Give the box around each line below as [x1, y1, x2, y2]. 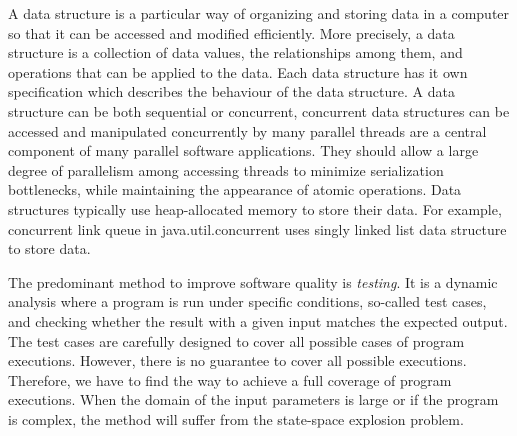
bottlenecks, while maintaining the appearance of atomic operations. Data [8, 179, 462, 200]
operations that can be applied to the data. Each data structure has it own [8, 61, 468, 82]
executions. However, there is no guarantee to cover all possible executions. [8, 350, 467, 371]
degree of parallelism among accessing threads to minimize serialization [8, 159, 444, 180]
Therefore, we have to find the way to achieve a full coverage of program [8, 369, 452, 390]
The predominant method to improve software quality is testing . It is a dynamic [8, 271, 498, 292]
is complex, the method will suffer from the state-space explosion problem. [8, 408, 464, 429]
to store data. [8, 238, 91, 259]
